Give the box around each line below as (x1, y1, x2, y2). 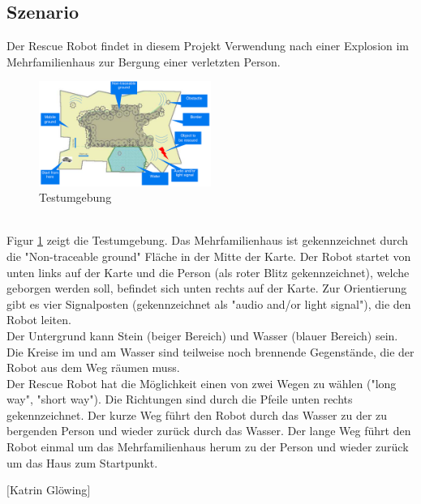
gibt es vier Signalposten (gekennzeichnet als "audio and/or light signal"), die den (6, 295, 411, 312)
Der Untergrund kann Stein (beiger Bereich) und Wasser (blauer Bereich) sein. (6, 327, 398, 344)
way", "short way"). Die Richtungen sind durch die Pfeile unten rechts (6, 391, 353, 408)
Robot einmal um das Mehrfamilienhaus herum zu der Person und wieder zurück (6, 438, 409, 455)
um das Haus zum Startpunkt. (6, 454, 158, 471)
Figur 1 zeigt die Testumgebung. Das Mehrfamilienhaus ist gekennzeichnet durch (6, 232, 409, 249)
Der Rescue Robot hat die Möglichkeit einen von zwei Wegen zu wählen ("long (6, 374, 397, 391)
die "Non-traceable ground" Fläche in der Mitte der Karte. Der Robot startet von (6, 247, 411, 264)
